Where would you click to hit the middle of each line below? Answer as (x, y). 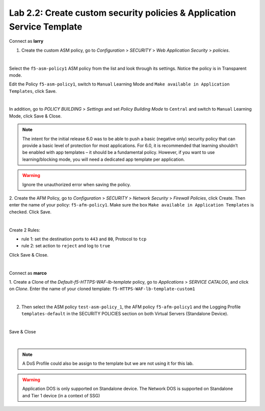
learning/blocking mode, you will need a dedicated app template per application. (104, 159)
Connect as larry (26, 41)
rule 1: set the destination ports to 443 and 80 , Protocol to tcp (84, 239)
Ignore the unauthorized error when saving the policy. (77, 184)
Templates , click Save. (33, 91)
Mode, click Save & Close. (36, 116)
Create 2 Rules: (25, 230)
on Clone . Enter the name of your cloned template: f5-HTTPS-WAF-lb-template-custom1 (102, 289)
